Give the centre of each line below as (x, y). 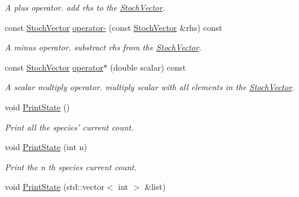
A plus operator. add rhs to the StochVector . (85, 7)
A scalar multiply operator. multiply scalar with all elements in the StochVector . (150, 87)
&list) (155, 187)
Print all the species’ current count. (69, 127)
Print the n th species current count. (71, 166)
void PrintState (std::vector (55, 187)
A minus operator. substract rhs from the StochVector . (103, 47)
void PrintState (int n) (46, 147)
